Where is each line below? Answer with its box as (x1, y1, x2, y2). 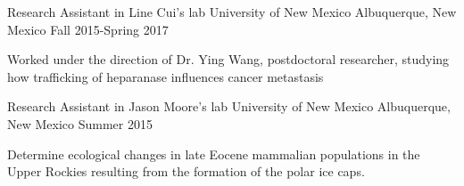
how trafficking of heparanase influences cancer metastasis (7, 67, 324, 85)
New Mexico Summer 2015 (7, 114, 153, 133)
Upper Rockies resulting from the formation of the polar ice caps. (7, 162, 365, 181)
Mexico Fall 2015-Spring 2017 (7, 20, 169, 38)
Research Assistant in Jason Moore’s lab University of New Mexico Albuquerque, (7, 97, 451, 116)
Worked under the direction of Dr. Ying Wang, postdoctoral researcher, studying (7, 50, 450, 69)
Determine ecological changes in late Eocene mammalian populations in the (7, 144, 420, 163)
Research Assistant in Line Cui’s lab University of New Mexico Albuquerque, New (7, 3, 457, 20)
